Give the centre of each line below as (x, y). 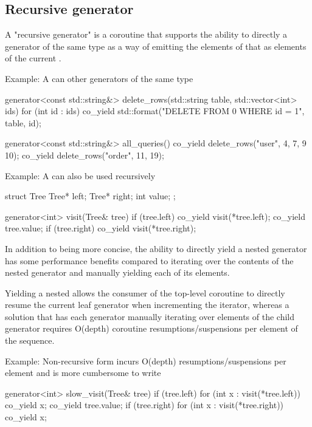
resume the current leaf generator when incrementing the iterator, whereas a (147, 305)
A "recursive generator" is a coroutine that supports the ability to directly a (146, 34)
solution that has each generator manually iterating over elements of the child (150, 316)
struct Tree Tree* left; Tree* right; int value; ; (90, 196)
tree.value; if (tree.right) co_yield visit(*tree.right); (101, 228)
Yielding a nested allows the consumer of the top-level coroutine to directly (145, 292)
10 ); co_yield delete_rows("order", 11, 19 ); (85, 155)
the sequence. (30, 340)
